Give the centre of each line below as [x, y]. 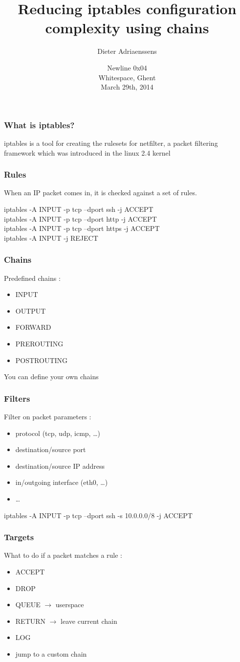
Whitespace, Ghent [127, 77]
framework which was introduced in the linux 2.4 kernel [87, 152]
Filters [17, 398]
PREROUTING [39, 343]
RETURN [31, 621]
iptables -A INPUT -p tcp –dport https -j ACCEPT [82, 228]
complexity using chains [127, 28]
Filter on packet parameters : [48, 416]
